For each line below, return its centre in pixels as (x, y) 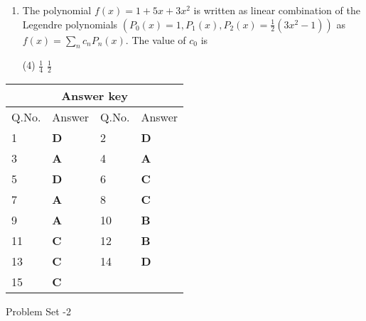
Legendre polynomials (70, 24)
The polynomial (57, 10)
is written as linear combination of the (277, 10)
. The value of (156, 39)
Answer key (95, 96)
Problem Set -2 (39, 311)
